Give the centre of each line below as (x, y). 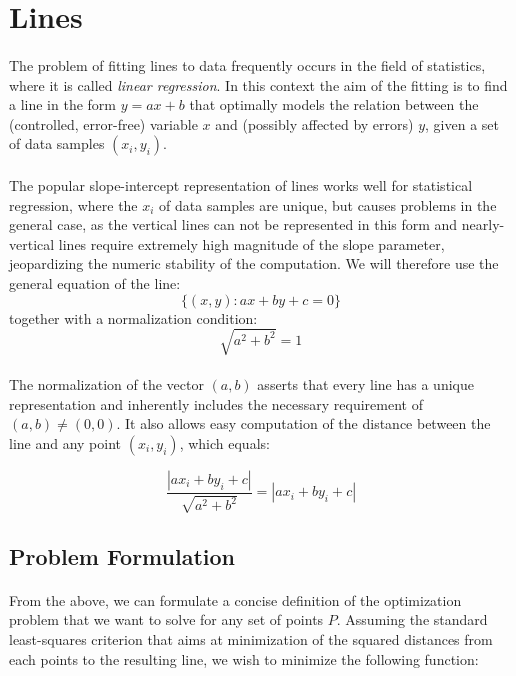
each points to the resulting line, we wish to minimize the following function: (244, 658)
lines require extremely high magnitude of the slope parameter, (251, 243)
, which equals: (224, 443)
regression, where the (73, 204)
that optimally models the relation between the (334, 104)
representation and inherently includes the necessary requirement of (216, 403)
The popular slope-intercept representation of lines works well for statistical (241, 184)
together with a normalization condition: (133, 317)
